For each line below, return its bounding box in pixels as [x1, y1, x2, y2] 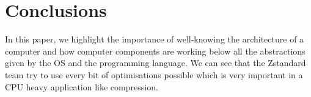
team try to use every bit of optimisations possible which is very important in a [5, 68, 303, 81]
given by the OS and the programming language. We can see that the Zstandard [5, 56, 306, 69]
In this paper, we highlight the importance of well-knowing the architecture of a [5, 33, 304, 45]
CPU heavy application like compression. [5, 80, 158, 93]
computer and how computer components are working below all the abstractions [5, 44, 306, 57]
